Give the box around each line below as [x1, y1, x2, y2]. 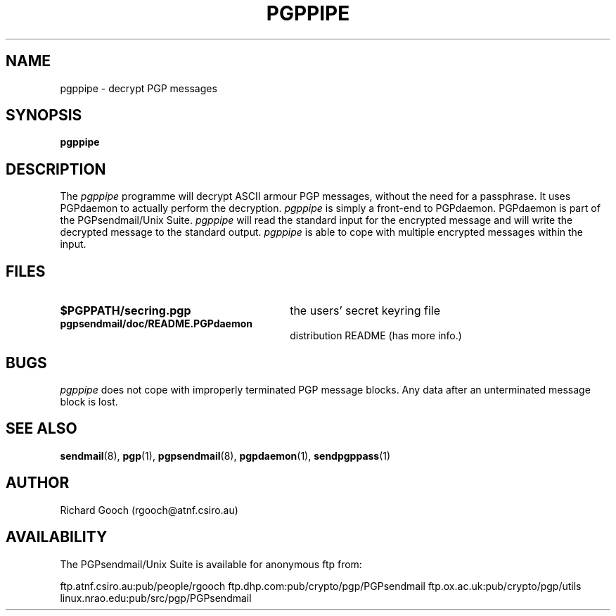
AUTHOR [6, 474, 70, 492]
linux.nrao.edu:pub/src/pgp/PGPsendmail [60, 591, 252, 604]
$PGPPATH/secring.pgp [60, 303, 191, 318]
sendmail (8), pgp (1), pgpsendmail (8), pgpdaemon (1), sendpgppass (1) [60, 449, 391, 462]
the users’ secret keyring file [290, 303, 441, 318]
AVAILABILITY [6, 528, 108, 546]
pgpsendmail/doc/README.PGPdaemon [60, 318, 253, 330]
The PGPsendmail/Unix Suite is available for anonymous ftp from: [60, 558, 362, 570]
